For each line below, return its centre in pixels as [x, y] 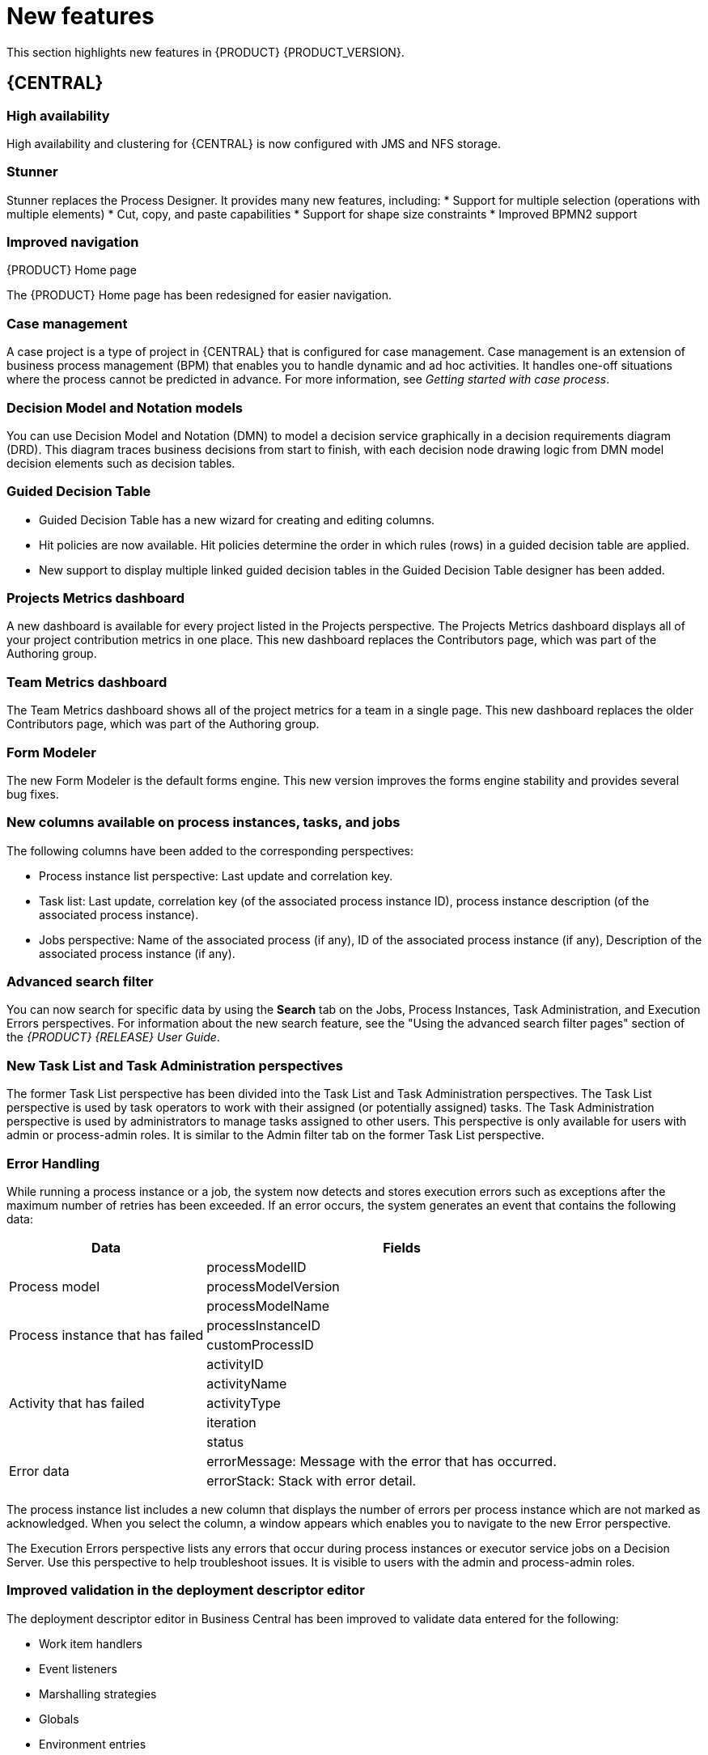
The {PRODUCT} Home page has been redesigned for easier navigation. [199, 295]
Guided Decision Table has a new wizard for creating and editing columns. [237, 519]
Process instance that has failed [106, 1335]
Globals [59, 1719]
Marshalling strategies [98, 1694]
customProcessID [260, 1344]
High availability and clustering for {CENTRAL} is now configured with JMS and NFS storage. [254, 143]
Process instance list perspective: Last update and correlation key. [216, 875]
